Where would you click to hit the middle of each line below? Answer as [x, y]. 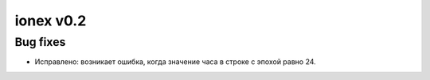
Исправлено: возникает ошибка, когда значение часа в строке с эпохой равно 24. [175, 62]
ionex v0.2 [51, 21]
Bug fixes [40, 42]
